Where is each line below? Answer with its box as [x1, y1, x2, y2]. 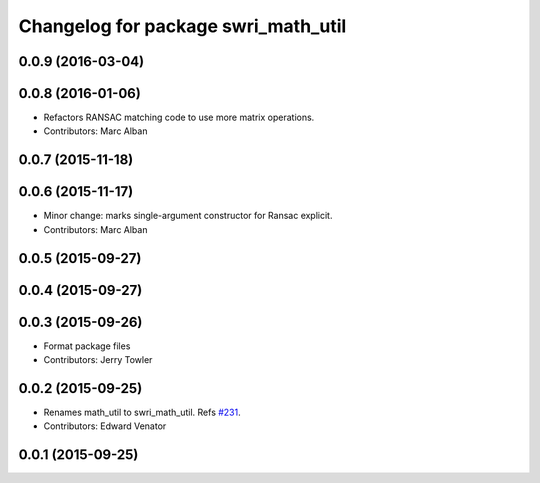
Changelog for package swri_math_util [18, 15, 347, 37]
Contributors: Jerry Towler [43, 354, 153, 366]
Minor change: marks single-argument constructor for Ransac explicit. [43, 210, 333, 222]
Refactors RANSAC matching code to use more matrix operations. [43, 111, 315, 124]
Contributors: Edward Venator [43, 420, 167, 432]
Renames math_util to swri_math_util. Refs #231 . [43, 406, 242, 419]
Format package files [43, 340, 131, 352]
